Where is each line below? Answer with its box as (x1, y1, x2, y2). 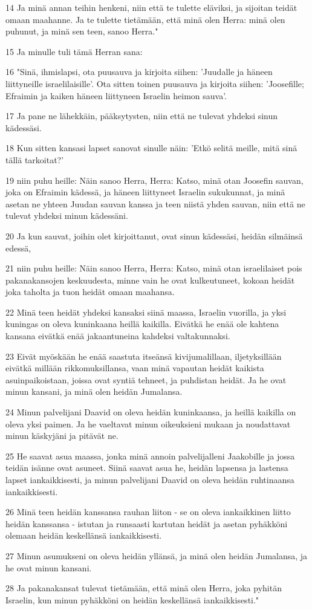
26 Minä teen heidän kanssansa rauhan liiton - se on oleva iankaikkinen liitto (5, 505, 291, 518)
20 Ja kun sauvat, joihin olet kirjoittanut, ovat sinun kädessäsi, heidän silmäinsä (5, 229, 303, 242)
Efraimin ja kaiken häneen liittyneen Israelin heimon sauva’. (5, 89, 227, 102)
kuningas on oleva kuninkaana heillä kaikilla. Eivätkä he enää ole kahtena (5, 317, 279, 330)
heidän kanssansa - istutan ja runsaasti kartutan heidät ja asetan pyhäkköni (5, 517, 288, 530)
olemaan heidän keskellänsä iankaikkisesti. (5, 529, 162, 542)
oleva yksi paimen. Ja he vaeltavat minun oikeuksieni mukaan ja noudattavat (5, 417, 291, 430)
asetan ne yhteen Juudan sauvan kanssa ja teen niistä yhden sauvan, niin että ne (5, 197, 305, 210)
